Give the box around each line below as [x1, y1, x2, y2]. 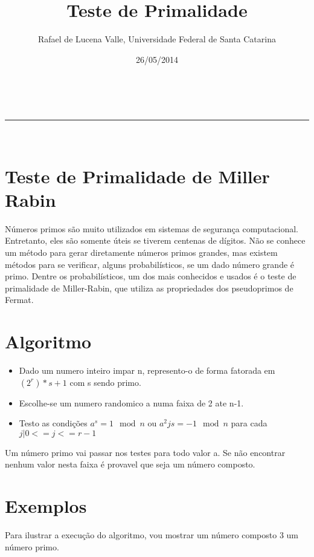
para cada [231, 417, 268, 429]
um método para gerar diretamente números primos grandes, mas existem [5, 246, 278, 258]
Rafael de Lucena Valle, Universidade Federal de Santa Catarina [38, 33, 276, 45]
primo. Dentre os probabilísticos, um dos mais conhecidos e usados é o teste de [5, 270, 296, 282]
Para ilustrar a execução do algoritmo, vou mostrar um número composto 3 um [5, 529, 299, 541]
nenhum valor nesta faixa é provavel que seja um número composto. [5, 458, 255, 471]
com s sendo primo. [69, 376, 141, 388]
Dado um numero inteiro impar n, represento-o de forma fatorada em [19, 364, 275, 377]
